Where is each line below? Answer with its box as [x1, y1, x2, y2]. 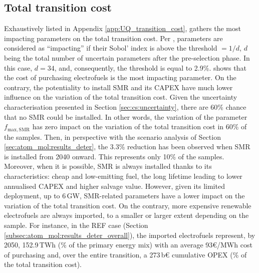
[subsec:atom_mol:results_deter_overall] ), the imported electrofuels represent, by [4, 229, 255, 240]
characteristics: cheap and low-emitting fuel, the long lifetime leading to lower [4, 170, 242, 181]
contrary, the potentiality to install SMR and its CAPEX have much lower [4, 82, 233, 92]
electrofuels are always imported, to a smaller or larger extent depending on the [4, 210, 249, 220]
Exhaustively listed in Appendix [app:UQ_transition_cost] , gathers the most [4, 23, 241, 34]
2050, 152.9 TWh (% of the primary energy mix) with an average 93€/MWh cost [4, 239, 252, 250]
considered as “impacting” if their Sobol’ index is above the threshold [4, 43, 217, 53]
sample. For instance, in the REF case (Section [4, 219, 148, 230]
